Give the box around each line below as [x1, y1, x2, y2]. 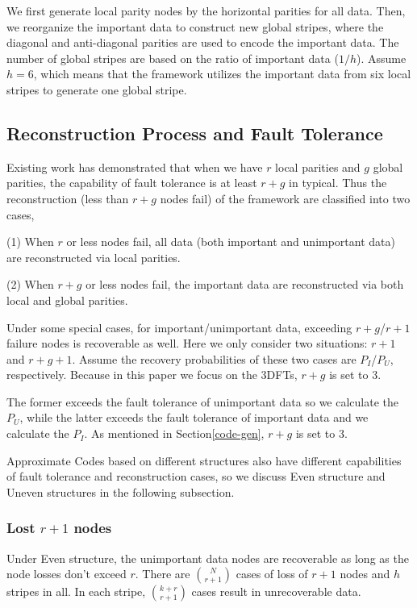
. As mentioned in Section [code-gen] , [84, 425, 265, 442]
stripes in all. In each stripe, [6, 583, 146, 600]
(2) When [6, 276, 54, 293]
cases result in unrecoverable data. [191, 583, 361, 600]
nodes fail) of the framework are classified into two [160, 189, 411, 206]
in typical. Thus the [289, 174, 387, 191]
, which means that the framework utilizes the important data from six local [33, 65, 411, 82]
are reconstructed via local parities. [6, 248, 181, 265]
